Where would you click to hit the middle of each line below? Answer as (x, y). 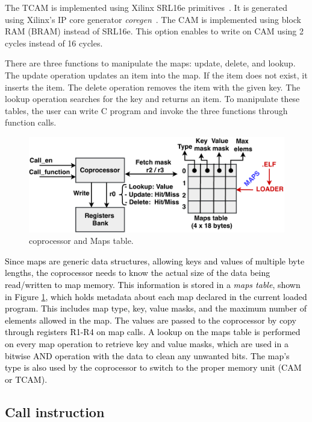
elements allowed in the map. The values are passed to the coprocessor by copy (151, 320)
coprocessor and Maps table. (81, 241)
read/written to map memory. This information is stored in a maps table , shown (153, 285)
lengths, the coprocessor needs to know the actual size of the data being (138, 273)
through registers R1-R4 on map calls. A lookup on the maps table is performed (153, 332)
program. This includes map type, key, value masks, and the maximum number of (156, 308)
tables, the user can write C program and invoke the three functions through (146, 110)
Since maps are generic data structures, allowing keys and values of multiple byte (155, 261)
